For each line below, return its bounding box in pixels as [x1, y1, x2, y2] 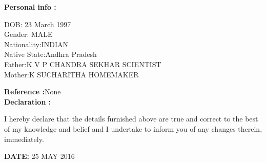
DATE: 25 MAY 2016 [4, 151, 75, 161]
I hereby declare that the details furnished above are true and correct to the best [4, 113, 258, 124]
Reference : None [4, 86, 61, 97]
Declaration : [4, 96, 51, 107]
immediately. [4, 133, 44, 144]
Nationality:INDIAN [4, 38, 69, 49]
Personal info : [4, 2, 56, 12]
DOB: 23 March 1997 [4, 18, 71, 29]
